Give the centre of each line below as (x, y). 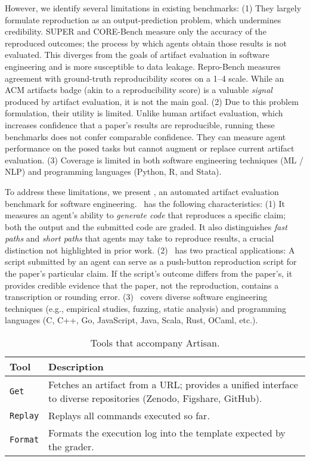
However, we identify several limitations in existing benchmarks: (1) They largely (153, 8)
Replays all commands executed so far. (129, 416)
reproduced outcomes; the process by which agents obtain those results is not (146, 43)
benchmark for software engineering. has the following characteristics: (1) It (145, 203)
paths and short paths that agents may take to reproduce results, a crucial (139, 238)
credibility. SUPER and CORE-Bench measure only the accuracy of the (136, 31)
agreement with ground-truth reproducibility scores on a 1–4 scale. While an (145, 78)
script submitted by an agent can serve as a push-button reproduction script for (151, 262)
